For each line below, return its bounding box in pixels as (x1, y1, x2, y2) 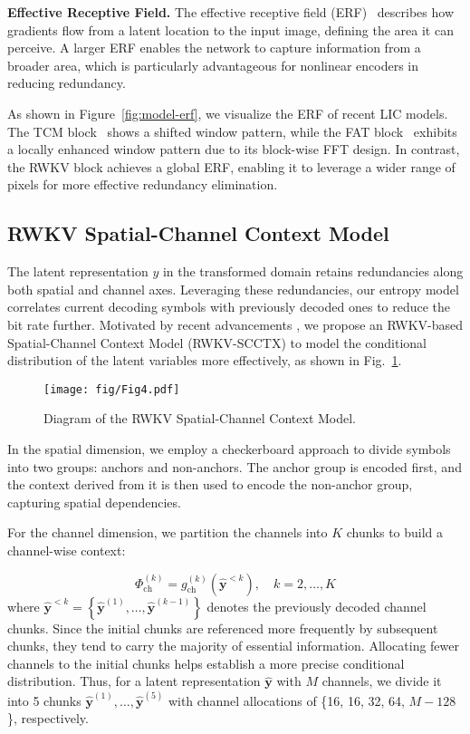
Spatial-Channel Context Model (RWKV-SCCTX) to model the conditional (7, 333, 427, 352)
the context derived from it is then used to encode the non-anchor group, (7, 475, 413, 494)
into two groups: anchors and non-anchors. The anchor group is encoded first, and (7, 457, 462, 476)
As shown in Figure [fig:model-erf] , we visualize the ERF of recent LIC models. (7, 103, 448, 122)
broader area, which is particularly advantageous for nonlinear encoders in (7, 55, 419, 74)
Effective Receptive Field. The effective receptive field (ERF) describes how (7, 3, 454, 21)
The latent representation (7, 262, 149, 281)
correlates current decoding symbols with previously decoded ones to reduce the (7, 297, 451, 316)
